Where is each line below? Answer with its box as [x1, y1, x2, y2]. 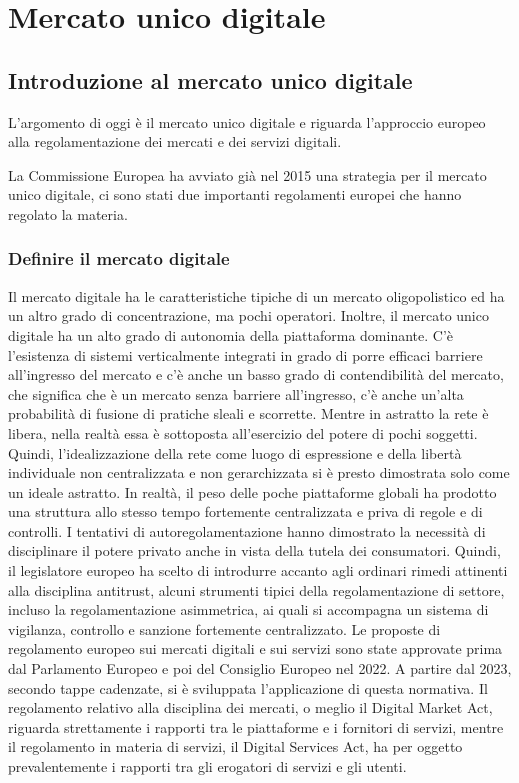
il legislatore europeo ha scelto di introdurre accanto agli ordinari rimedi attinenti [8, 560, 508, 581]
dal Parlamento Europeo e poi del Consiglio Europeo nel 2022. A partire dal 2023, [8, 658, 512, 679]
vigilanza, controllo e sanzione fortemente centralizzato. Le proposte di [8, 618, 441, 639]
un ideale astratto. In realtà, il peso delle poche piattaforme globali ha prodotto [8, 481, 497, 502]
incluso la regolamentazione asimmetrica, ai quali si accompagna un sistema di [8, 599, 489, 620]
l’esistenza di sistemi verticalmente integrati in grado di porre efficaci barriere [8, 344, 483, 365]
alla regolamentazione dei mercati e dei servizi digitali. [8, 131, 342, 152]
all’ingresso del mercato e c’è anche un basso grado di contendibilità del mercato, [8, 364, 504, 385]
